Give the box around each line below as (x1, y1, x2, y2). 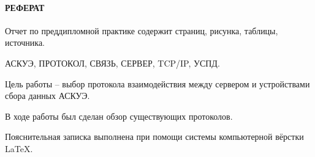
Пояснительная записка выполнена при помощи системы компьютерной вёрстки (5, 130, 304, 143)
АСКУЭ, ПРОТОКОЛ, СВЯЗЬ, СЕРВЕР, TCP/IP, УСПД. (5, 56, 220, 69)
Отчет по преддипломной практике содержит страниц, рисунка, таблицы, (5, 24, 278, 37)
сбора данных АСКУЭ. (5, 89, 90, 102)
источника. (5, 36, 45, 49)
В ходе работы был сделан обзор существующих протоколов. (5, 109, 233, 122)
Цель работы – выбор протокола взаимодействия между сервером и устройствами (5, 77, 310, 90)
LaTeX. (5, 142, 33, 155)
